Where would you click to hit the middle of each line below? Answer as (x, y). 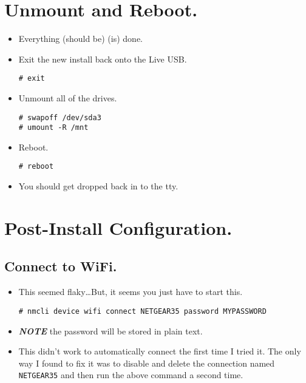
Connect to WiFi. (61, 266)
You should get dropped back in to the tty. (98, 186)
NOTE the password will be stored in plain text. (110, 330)
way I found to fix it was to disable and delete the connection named (147, 363)
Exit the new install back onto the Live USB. (103, 59)
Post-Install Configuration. (118, 227)
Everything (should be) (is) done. (81, 39)
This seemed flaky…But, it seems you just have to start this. (131, 292)
